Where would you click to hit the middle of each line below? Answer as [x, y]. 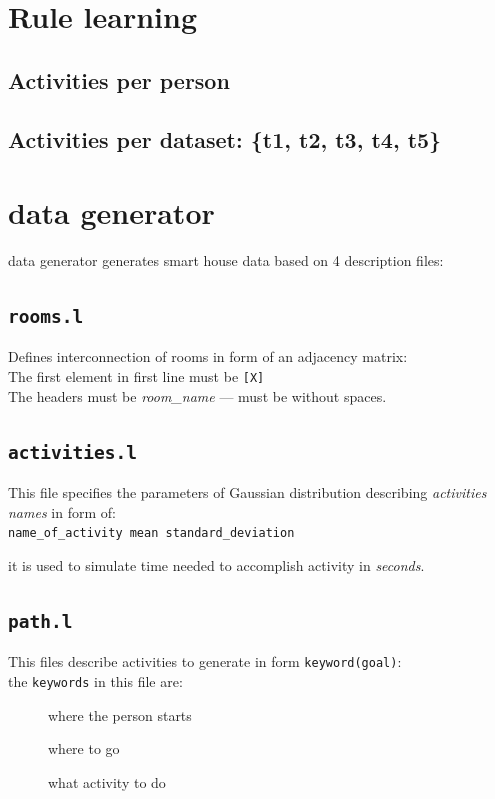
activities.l [72, 452]
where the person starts [120, 714]
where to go [84, 748]
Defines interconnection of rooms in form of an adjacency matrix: [208, 356]
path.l [40, 621]
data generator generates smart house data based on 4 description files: [226, 260]
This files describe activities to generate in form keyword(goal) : [205, 661]
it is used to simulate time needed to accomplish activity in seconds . [216, 564]
